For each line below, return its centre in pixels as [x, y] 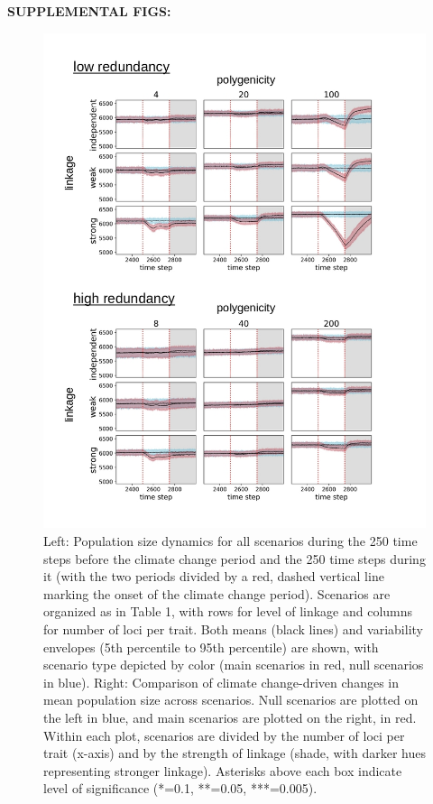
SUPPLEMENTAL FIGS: [89, 11]
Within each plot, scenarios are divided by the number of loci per [224, 735]
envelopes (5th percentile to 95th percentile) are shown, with [211, 647]
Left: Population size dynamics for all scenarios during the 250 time [230, 541]
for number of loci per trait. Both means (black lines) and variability [233, 629]
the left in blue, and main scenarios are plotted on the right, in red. [230, 718]
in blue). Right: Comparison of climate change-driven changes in [221, 682]
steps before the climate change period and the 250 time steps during [235, 558]
